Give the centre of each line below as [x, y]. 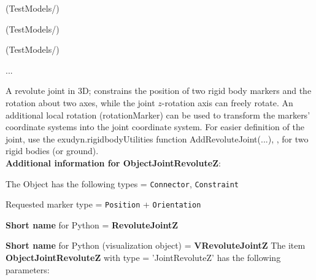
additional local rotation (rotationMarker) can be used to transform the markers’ [158, 115]
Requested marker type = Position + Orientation [103, 204]
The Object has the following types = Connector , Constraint [122, 183]
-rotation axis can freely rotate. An [227, 102]
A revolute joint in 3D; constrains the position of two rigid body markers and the [159, 91]
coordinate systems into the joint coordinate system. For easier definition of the [155, 127]
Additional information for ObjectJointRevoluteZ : [113, 162]
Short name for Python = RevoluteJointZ [92, 224]
